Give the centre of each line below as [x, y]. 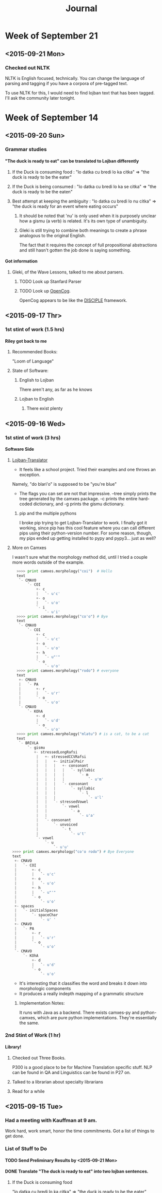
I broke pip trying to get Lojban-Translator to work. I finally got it [83, 523]
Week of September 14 [52, 118]
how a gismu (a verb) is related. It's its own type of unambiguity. [83, 221]
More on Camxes [29, 548]
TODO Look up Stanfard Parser [50, 281]
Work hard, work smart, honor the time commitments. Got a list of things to [80, 1131]
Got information [21, 261]
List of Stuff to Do [26, 1149]
